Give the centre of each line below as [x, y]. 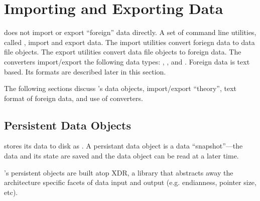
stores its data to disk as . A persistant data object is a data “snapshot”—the [123, 146]
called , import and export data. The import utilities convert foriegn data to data [129, 42]
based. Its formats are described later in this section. [85, 71]
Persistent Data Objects [68, 125]
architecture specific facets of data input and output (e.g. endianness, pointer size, [130, 182]
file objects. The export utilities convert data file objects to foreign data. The [123, 52]
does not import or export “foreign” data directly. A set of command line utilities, [130, 32]
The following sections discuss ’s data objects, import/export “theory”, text [120, 88]
